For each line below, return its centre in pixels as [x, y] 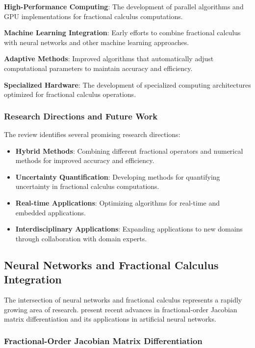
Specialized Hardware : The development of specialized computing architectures [127, 84]
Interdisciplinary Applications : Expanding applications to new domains [129, 229]
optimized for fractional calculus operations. [70, 94]
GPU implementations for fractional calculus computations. [93, 16]
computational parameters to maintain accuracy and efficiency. [98, 68]
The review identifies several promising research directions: [92, 134]
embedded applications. [51, 212]
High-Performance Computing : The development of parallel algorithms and [124, 6]
